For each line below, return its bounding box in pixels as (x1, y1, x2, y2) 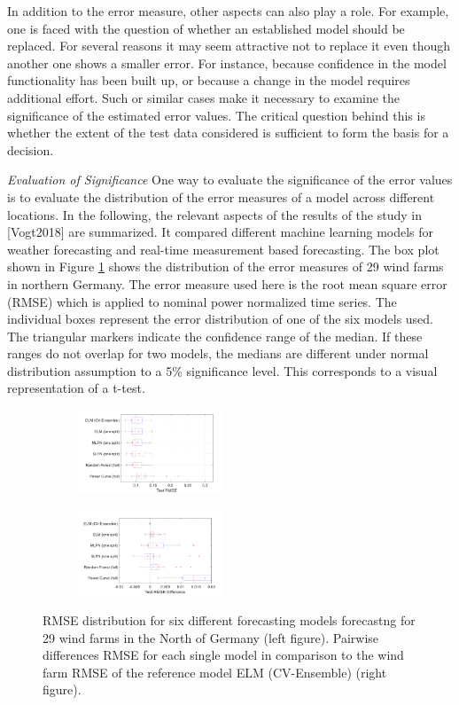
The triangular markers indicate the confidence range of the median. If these (7, 326, 423, 345)
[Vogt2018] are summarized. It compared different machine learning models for (7, 223, 434, 241)
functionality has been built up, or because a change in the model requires (7, 71, 410, 90)
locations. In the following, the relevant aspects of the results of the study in (7, 205, 422, 223)
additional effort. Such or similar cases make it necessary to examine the (7, 88, 401, 106)
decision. (7, 140, 54, 159)
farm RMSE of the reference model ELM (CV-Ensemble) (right (43, 662, 387, 681)
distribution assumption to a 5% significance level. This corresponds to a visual (7, 361, 438, 380)
